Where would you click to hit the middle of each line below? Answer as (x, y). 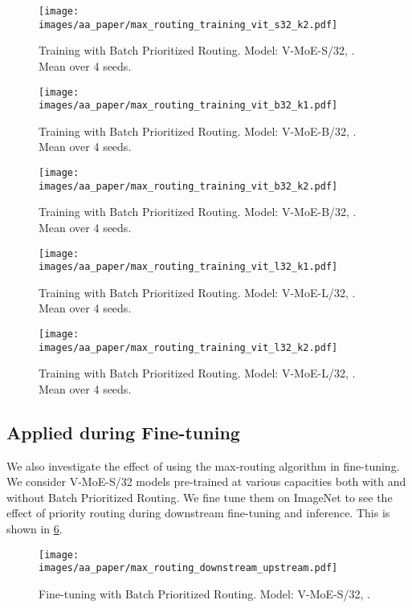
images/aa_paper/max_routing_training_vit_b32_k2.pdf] (188, 186)
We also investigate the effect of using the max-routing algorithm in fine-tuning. (203, 465)
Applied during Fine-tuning (123, 432)
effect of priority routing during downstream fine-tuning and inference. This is (198, 513)
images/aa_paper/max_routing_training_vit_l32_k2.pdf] (188, 347)
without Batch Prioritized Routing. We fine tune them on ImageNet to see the (200, 497)
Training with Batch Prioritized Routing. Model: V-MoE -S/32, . (197, 50)
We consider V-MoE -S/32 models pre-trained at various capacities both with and (206, 482)
